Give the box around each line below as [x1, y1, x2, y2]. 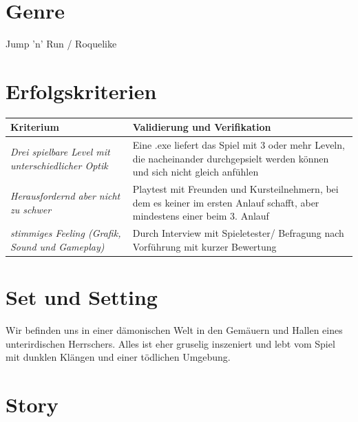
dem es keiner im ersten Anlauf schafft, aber [132, 195, 319, 209]
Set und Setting [6, 283, 158, 311]
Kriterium [10, 120, 59, 134]
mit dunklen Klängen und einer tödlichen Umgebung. [6, 350, 231, 364]
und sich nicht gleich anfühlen [132, 165, 259, 179]
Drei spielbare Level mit [10, 144, 110, 158]
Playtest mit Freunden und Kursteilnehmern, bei [132, 182, 339, 196]
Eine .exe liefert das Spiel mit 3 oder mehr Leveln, [132, 138, 345, 152]
